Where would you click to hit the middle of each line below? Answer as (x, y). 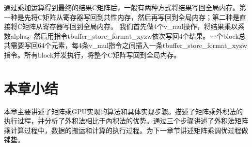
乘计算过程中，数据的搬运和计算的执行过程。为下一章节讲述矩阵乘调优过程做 (126, 130)
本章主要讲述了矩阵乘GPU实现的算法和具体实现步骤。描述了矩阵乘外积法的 (124, 111)
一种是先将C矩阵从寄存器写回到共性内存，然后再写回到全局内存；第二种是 (122, 17)
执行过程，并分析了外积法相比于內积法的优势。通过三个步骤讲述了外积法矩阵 (126, 121)
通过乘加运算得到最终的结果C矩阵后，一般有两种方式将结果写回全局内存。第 (125, 7)
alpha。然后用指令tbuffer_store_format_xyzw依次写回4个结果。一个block (125, 36)
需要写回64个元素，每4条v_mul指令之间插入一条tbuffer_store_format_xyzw (129, 45)
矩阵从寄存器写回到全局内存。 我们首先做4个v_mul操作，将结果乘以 (130, 26)
